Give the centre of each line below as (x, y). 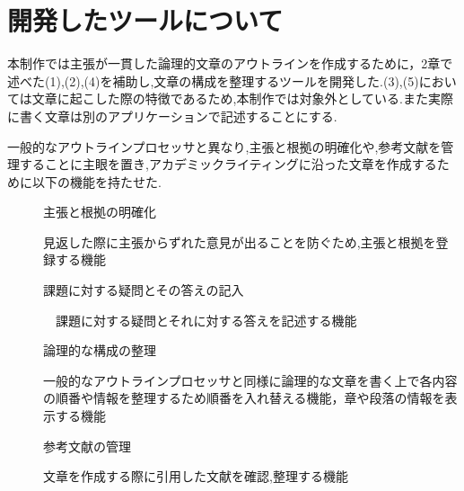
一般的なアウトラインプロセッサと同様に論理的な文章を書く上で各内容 (250, 380)
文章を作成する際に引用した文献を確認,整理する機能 (196, 476)
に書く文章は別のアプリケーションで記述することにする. (172, 116)
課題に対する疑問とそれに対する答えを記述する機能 (206, 320)
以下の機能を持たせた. (96, 181)
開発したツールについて (145, 20)
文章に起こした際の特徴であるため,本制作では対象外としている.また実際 (242, 98)
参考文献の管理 (87, 446)
